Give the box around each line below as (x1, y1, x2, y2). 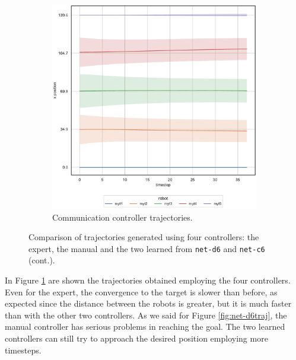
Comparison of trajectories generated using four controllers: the (28, 231, 259, 243)
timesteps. (5, 343, 42, 356)
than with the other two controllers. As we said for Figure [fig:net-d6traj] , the (5, 308, 287, 321)
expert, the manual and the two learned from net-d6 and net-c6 (28, 242, 265, 254)
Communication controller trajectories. (52, 211, 193, 223)
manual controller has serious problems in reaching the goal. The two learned (5, 320, 285, 333)
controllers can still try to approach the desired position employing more (5, 332, 268, 344)
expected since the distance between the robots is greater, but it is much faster (5, 297, 292, 310)
